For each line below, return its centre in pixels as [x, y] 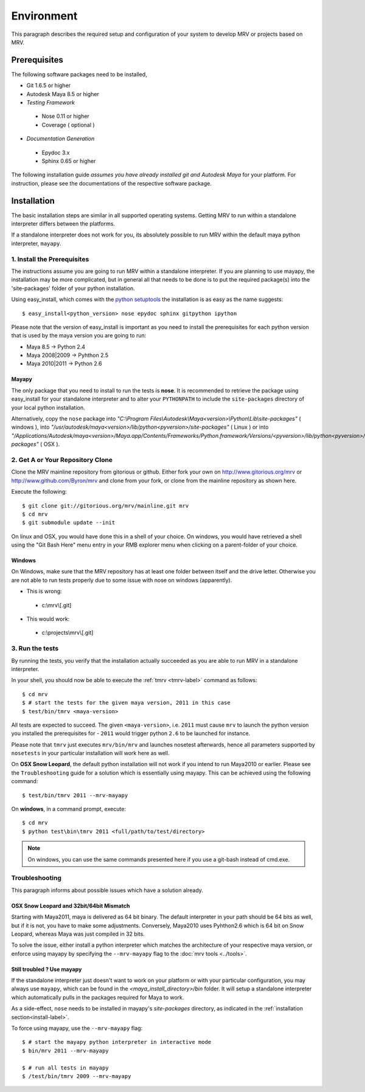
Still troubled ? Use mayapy [47, 969]
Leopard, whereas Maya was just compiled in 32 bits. [78, 934]
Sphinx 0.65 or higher [69, 161]
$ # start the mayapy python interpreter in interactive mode [117, 1042]
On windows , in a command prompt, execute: [68, 809]
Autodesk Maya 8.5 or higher [63, 94]
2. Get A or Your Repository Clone [62, 460]
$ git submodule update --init [69, 523]
